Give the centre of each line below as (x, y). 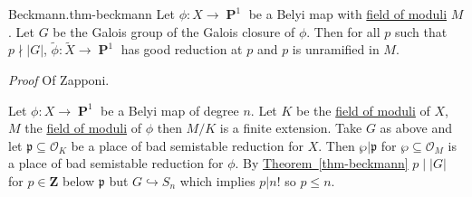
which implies (217, 180)
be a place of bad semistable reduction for (187, 145)
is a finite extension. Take (291, 128)
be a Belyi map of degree (170, 110)
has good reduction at (182, 49)
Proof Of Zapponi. (59, 80)
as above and (416, 128)
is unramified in (336, 49)
